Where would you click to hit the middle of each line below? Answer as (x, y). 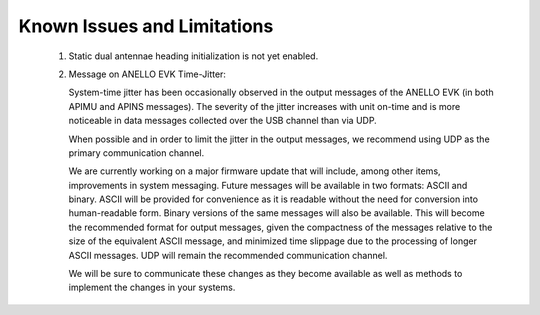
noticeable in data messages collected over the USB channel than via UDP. (222, 121)
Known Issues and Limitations (146, 26)
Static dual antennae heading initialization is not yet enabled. (193, 56)
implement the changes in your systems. (152, 287)
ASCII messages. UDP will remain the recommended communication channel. (228, 255)
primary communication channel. (136, 152)
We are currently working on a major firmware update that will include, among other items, (254, 171)
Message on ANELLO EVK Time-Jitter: (147, 74)
